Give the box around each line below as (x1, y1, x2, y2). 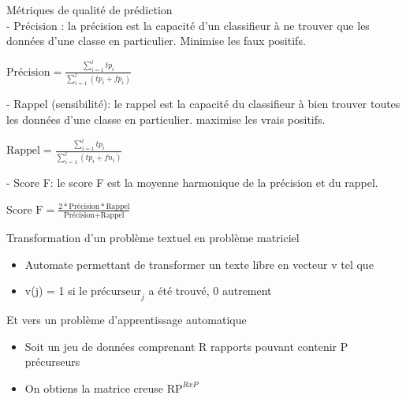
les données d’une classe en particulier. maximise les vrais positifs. (6, 111, 326, 128)
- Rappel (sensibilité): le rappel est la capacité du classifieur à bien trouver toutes (6, 95, 400, 112)
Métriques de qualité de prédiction (6, 2, 173, 17)
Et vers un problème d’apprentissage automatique (6, 311, 247, 328)
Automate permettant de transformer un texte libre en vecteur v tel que (24, 255, 374, 272)
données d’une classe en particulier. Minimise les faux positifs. (6, 32, 306, 49)
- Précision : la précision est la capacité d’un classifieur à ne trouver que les (6, 17, 370, 33)
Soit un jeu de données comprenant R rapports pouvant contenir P (24, 337, 348, 354)
